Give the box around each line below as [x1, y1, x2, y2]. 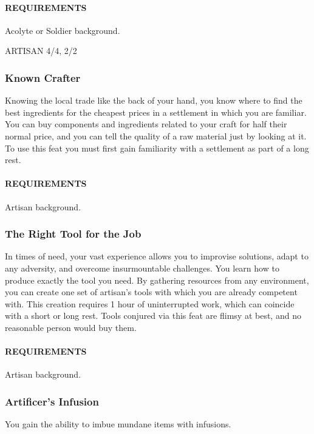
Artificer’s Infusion [5, 393, 99, 409]
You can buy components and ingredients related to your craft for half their [5, 118, 287, 130]
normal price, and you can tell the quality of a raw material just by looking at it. [5, 129, 307, 142]
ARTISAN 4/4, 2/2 [5, 44, 77, 57]
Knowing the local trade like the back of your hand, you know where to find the [5, 94, 302, 107]
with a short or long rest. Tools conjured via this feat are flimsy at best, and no [5, 309, 301, 322]
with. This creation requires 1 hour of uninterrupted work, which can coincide [5, 297, 295, 310]
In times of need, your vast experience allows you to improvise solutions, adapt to [5, 250, 309, 262]
